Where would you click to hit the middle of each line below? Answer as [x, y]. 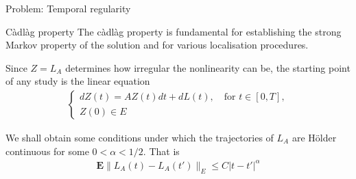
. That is [161, 151]
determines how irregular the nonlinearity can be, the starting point [208, 67]
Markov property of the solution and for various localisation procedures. [157, 45]
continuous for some [47, 151]
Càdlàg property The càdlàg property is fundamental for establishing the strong [174, 31]
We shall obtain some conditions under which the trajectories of [140, 137]
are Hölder [314, 137]
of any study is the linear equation [78, 81]
